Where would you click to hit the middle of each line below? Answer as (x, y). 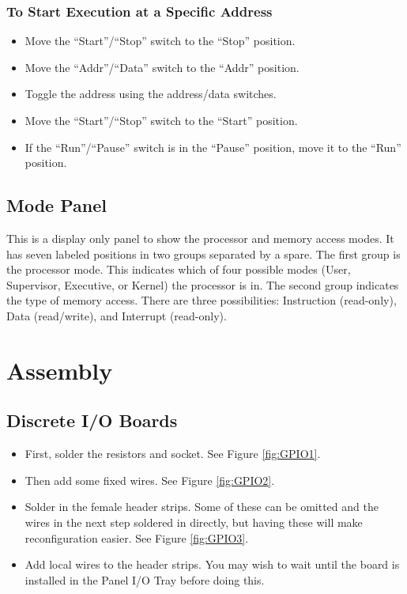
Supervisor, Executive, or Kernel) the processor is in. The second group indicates (203, 284)
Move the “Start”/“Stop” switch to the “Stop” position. (160, 41)
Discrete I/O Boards (92, 420)
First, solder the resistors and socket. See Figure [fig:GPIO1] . (173, 454)
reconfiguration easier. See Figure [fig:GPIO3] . (137, 537)
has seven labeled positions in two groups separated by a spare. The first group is (203, 253)
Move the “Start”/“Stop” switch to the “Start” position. (161, 120)
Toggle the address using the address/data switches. (151, 94)
